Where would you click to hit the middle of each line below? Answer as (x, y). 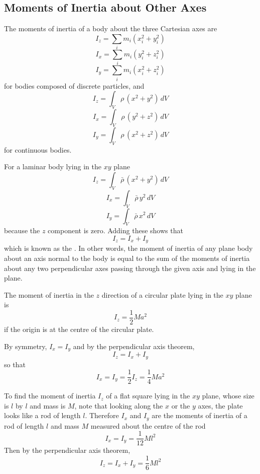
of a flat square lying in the (148, 396)
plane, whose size (228, 396)
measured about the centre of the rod (148, 425)
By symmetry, (26, 346)
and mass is (48, 405)
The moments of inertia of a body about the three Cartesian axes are (111, 28)
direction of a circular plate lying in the (162, 294)
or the (181, 405)
